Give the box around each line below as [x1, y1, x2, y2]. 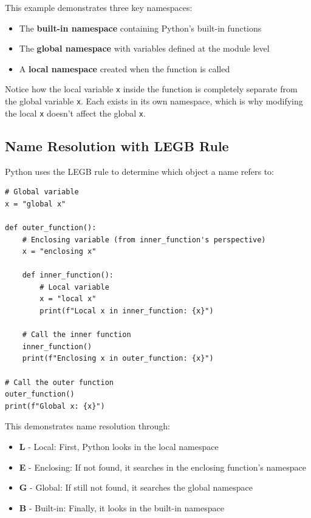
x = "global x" [5, 199, 66, 208]
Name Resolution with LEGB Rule [5, 136, 229, 155]
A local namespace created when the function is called [19, 62, 230, 75]
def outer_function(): [5, 223, 97, 232]
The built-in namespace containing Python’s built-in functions [19, 21, 262, 34]
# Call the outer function [5, 378, 114, 387]
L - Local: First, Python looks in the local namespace [19, 440, 219, 453]
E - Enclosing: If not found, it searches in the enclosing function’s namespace [19, 460, 306, 473]
